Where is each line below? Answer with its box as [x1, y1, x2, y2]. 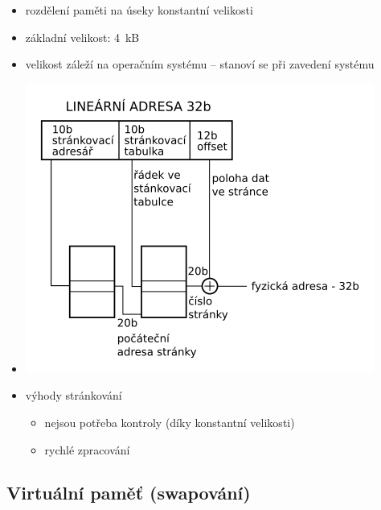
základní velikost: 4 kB [25, 28, 140, 45]
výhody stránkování [25, 387, 122, 404]
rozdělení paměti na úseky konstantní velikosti [25, 2, 253, 18]
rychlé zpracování [44, 441, 130, 458]
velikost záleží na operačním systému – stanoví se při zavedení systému [25, 56, 375, 73]
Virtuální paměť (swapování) [6, 480, 251, 505]
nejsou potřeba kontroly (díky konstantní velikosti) [44, 413, 295, 430]
